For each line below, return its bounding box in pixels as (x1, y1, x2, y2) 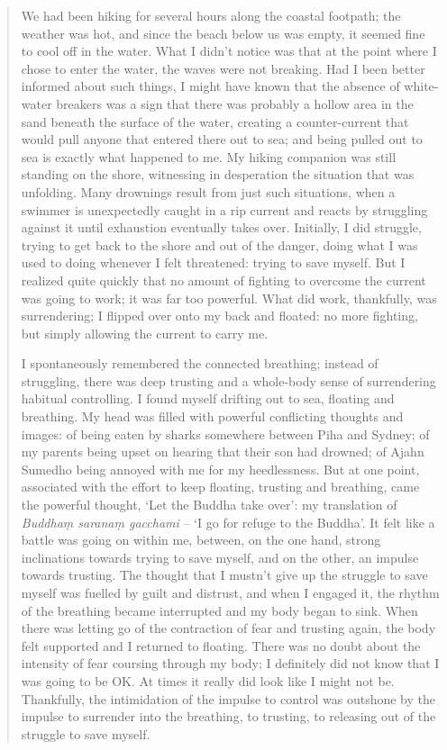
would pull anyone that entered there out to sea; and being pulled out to (21, 130, 423, 149)
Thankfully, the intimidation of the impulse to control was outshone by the (21, 689, 435, 708)
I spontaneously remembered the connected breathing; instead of (21, 354, 379, 373)
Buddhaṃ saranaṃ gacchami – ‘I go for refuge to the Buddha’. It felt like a (21, 512, 435, 531)
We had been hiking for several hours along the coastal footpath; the (21, 6, 401, 24)
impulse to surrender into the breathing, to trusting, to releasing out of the (21, 707, 436, 726)
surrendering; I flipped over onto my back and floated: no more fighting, (21, 306, 418, 325)
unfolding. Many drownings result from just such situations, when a (21, 182, 396, 201)
